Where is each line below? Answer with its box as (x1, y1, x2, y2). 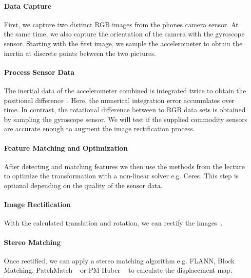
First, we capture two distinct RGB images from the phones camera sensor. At (4, 19, 239, 29)
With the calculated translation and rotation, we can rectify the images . (4, 218, 223, 228)
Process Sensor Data (4, 67, 75, 77)
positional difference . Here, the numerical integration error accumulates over (4, 95, 234, 105)
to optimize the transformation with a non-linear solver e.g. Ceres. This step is (4, 171, 239, 181)
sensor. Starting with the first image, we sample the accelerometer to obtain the (4, 38, 243, 48)
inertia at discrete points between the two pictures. (4, 48, 156, 58)
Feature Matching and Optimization (4, 142, 128, 153)
